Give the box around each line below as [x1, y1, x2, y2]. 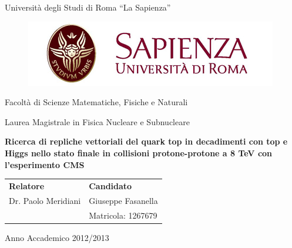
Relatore [9, 179, 45, 192]
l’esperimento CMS [5, 158, 85, 170]
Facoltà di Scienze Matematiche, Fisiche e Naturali [5, 96, 188, 108]
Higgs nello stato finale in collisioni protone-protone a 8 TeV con [5, 146, 273, 159]
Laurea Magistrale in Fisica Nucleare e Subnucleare [5, 115, 190, 128]
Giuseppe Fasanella [89, 194, 158, 206]
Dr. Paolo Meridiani [9, 194, 81, 206]
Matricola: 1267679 [89, 209, 157, 221]
